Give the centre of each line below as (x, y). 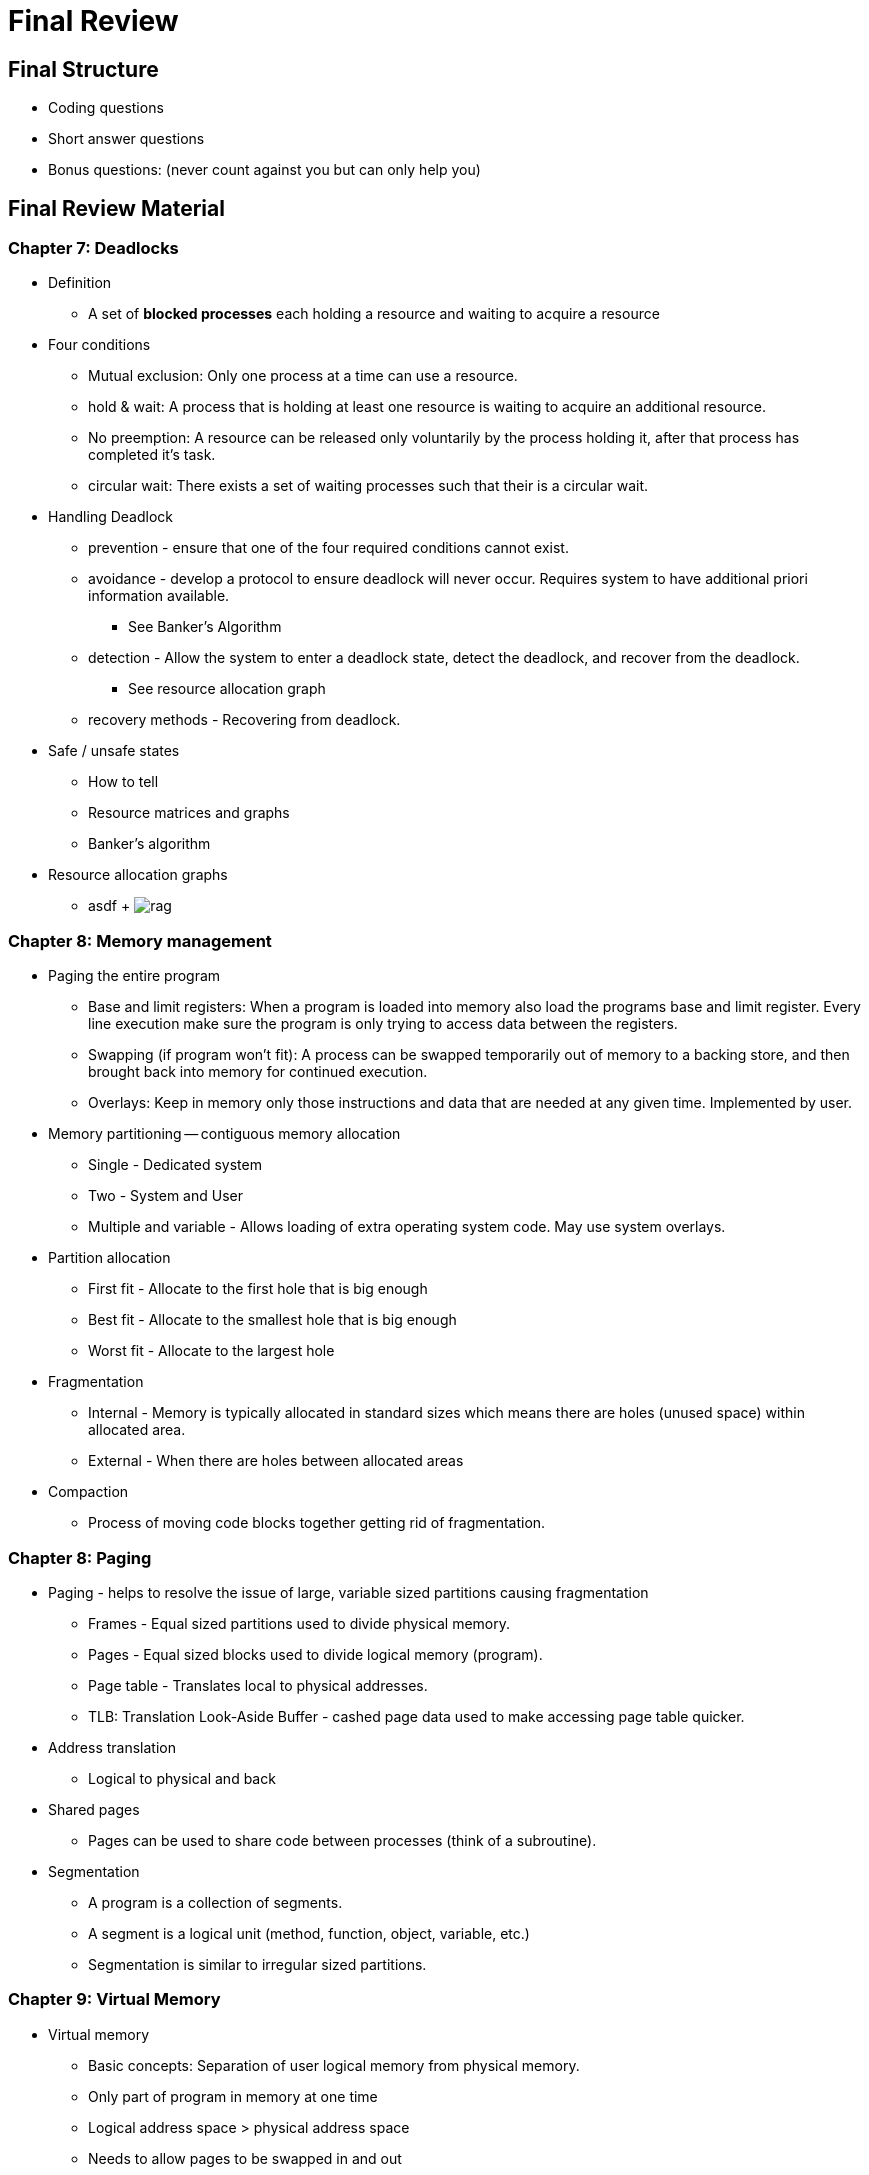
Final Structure (83, 69)
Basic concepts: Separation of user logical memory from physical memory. (334, 2065)
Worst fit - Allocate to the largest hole (211, 1351)
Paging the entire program (134, 976)
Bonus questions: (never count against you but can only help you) (264, 170)
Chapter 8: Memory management (140, 940)
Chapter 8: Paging (80, 1557)
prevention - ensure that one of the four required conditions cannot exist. (328, 548)
